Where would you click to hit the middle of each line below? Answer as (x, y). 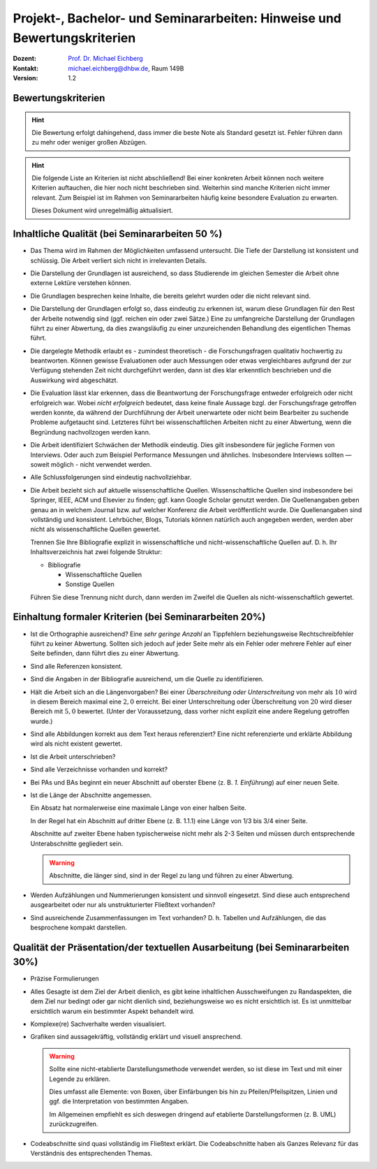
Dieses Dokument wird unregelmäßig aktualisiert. (103, 210)
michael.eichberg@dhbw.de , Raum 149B (126, 68)
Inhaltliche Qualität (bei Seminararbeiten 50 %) (118, 234)
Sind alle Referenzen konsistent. (76, 666)
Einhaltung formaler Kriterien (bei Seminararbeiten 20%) (139, 617)
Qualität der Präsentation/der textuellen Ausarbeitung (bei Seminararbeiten (181, 947)
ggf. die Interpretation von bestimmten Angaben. (119, 1101)
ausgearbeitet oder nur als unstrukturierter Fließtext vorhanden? (123, 905)
